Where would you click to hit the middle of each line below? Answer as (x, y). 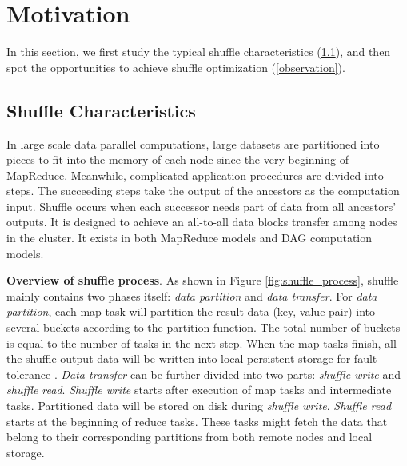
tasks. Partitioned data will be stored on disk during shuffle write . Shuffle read (199, 406)
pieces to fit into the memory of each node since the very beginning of (178, 159)
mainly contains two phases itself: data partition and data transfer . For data (192, 295)
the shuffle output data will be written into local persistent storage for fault (192, 358)
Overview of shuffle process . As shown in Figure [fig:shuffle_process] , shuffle (203, 280)
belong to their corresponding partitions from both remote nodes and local (190, 437)
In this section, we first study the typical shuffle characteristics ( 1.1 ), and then (199, 52)
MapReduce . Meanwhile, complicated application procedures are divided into (195, 175)
